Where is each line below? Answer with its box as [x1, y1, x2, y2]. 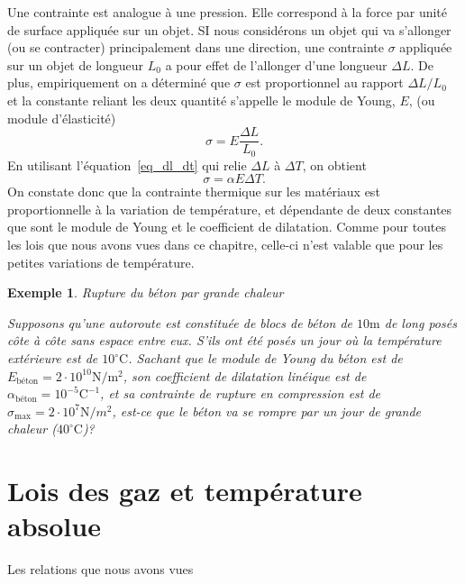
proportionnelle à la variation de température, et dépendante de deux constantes [7, 199, 452, 218]
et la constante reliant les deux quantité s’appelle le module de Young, [7, 90, 396, 109]
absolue [7, 507, 101, 544]
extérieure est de [7, 349, 98, 368]
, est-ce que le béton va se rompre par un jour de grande [112, 401, 422, 420]
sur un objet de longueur [7, 55, 144, 74]
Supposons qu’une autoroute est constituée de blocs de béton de [7, 313, 353, 332]
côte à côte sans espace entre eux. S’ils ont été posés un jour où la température [7, 331, 442, 350]
